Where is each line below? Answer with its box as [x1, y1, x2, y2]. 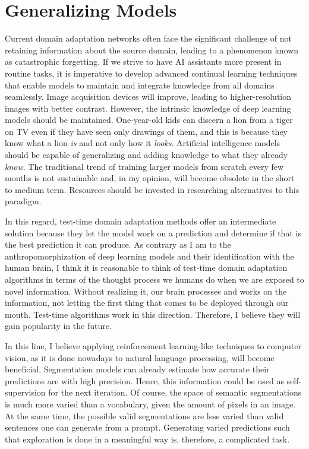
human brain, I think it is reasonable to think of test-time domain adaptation [5, 261, 288, 274]
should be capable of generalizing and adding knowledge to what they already [5, 148, 288, 161]
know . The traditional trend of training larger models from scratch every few [5, 160, 284, 172]
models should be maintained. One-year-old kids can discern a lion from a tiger [5, 113, 293, 126]
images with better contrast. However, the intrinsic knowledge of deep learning [5, 102, 291, 114]
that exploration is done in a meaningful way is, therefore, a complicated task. [5, 432, 290, 445]
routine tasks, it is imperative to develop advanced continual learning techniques [5, 67, 298, 79]
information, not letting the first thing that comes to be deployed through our [5, 296, 289, 309]
